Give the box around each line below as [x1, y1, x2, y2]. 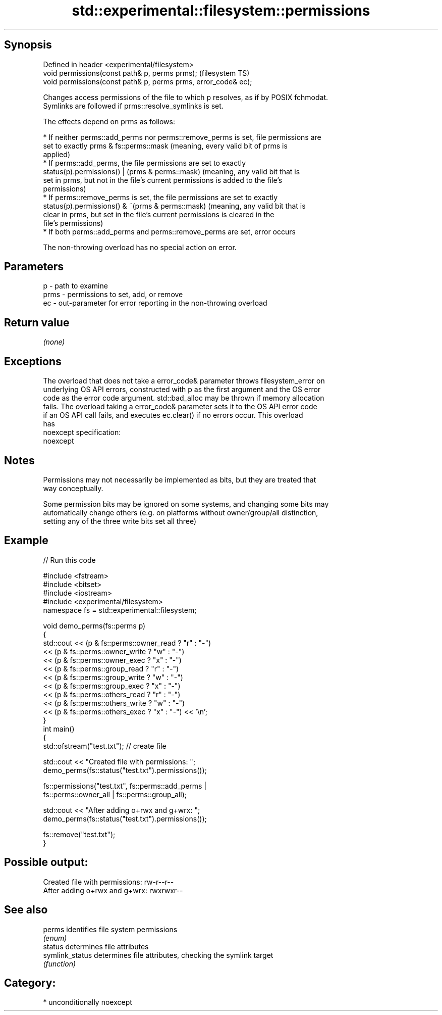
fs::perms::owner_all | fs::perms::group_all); [43, 790, 187, 799]
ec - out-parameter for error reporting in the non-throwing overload [43, 299, 267, 308]
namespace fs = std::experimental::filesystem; [43, 605, 197, 614]
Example [4, 534, 48, 547]
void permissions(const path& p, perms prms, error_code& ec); [43, 77, 252, 86]
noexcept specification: [43, 428, 121, 437]
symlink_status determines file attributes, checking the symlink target [43, 950, 273, 959]
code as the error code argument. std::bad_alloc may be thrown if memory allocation [43, 394, 324, 403]
